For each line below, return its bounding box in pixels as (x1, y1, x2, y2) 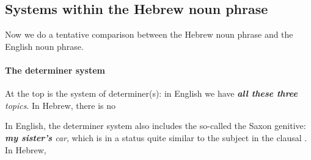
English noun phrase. (5, 40, 84, 52)
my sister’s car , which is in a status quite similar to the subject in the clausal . (5, 131, 307, 144)
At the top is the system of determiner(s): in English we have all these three (5, 87, 298, 100)
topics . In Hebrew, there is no (5, 99, 116, 111)
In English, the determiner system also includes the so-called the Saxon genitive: (5, 119, 306, 132)
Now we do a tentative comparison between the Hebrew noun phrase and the (5, 28, 293, 41)
